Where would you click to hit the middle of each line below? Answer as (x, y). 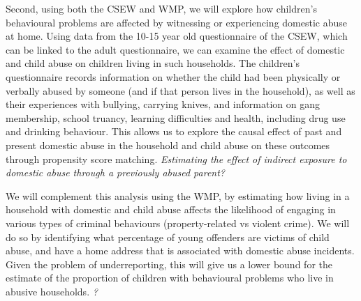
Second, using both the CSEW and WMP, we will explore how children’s (161, 8)
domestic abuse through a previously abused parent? (116, 172)
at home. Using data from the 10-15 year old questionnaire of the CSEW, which (177, 36)
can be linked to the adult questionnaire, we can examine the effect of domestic (175, 49)
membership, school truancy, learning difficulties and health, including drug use (176, 117)
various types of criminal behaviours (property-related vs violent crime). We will (178, 223)
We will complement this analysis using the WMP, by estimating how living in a (178, 195)
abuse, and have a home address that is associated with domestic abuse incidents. (180, 250)
